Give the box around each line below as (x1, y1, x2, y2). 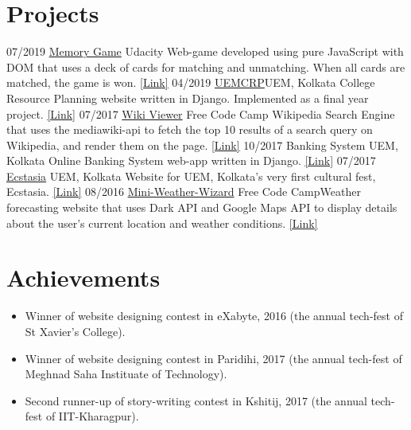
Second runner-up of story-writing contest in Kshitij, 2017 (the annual (25, 392, 367, 408)
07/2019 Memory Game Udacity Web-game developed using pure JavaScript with (6, 43, 404, 60)
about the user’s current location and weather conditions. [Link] (6, 214, 318, 231)
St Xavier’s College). (25, 322, 126, 339)
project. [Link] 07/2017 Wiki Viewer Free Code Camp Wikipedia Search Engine (6, 105, 395, 122)
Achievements (6, 261, 161, 294)
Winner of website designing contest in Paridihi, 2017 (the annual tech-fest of (25, 350, 402, 366)
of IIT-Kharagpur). (45, 408, 139, 424)
